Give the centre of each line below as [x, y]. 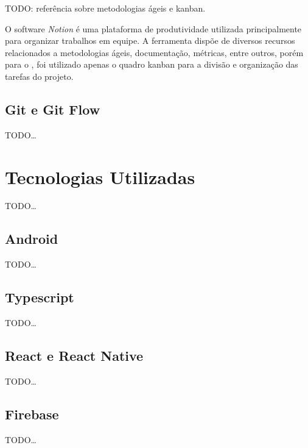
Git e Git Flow [53, 109]
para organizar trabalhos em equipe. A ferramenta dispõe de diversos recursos [150, 41]
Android [32, 239]
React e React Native [74, 356]
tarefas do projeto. [39, 76]
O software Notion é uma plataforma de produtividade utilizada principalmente [153, 28]
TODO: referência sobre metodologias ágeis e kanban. [105, 8]
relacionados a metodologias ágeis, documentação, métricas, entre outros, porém [154, 52]
